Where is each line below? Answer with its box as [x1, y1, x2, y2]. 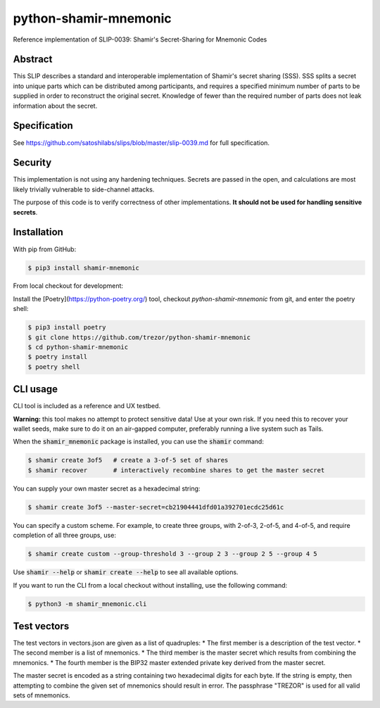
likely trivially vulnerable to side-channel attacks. [13, 185, 155, 194]
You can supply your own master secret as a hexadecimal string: [13, 484, 201, 493]
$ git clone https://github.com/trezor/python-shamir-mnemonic [27, 333, 251, 341]
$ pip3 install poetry [27, 324, 106, 331]
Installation [13, 226, 63, 239]
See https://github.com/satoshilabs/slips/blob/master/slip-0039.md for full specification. [13, 138, 270, 147]
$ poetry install [27, 353, 88, 361]
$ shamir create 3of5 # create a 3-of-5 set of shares [27, 456, 229, 464]
